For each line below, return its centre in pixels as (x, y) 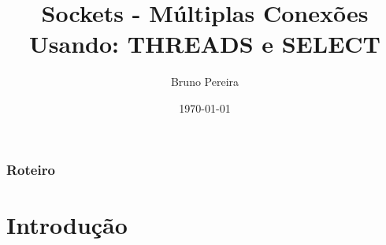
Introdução (67, 224)
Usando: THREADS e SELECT (204, 44)
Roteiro (31, 169)
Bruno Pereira (205, 82)
